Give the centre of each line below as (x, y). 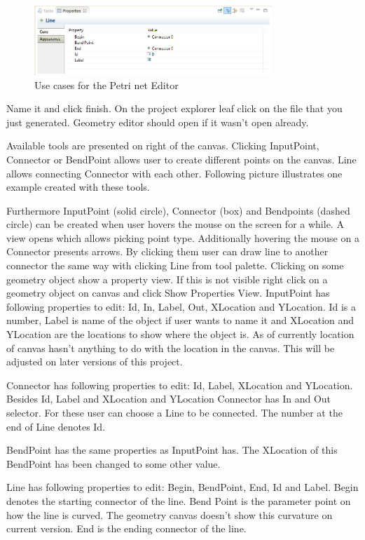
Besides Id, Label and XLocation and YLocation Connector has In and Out (169, 399)
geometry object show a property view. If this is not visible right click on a (167, 279)
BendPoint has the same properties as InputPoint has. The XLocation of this (172, 450)
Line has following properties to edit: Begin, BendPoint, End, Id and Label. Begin (182, 487)
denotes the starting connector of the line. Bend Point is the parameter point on (179, 500)
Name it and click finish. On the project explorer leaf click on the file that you (174, 108)
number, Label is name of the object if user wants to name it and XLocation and (180, 320)
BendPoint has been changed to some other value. (113, 463)
